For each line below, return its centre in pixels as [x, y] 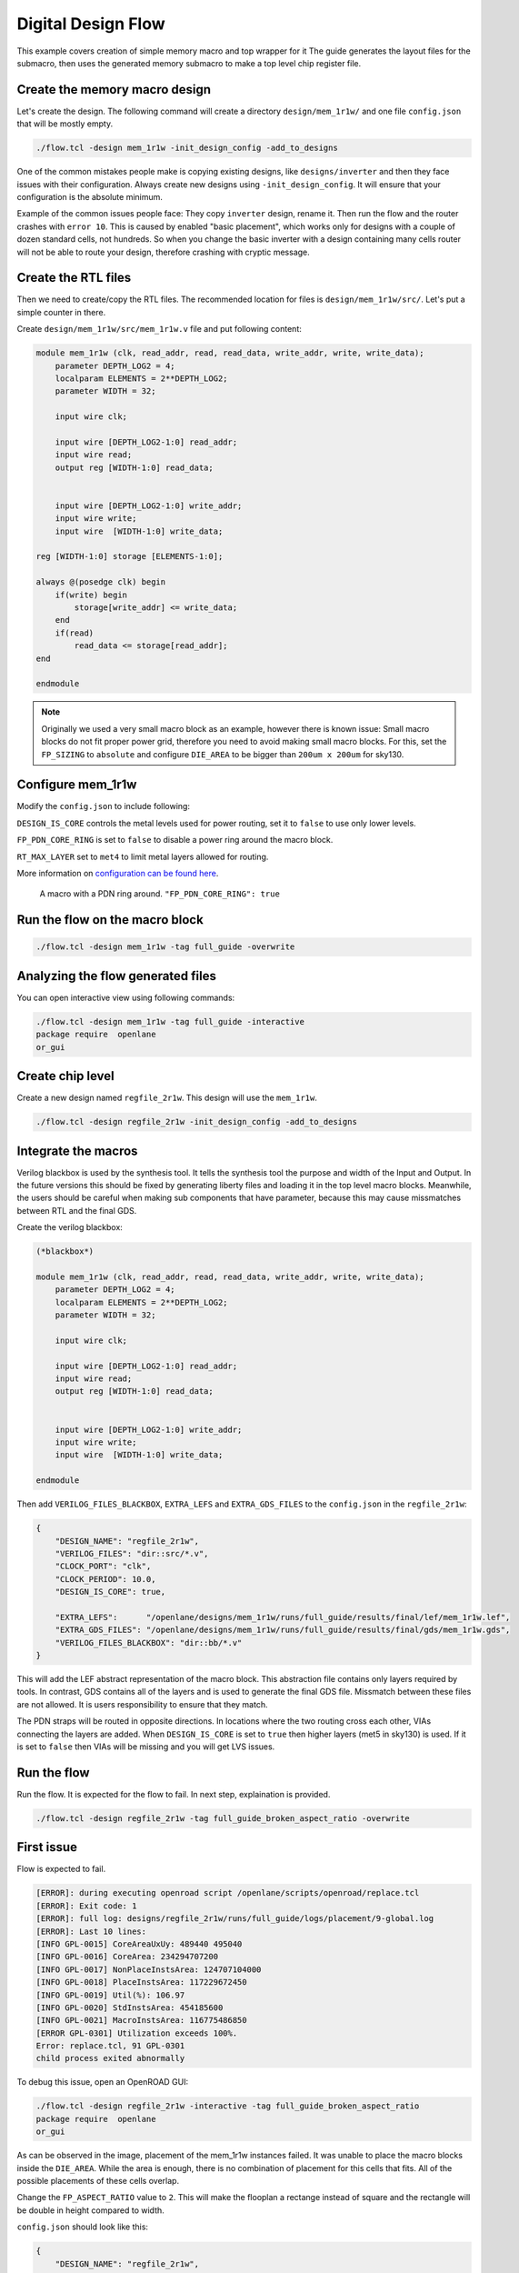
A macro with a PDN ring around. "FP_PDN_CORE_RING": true [160, 894]
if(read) [75, 633]
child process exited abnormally [110, 2058]
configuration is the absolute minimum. [90, 196]
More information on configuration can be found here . [118, 873]
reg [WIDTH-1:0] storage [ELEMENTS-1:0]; [130, 556]
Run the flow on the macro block [110, 920]
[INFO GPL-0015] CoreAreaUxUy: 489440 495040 [139, 1944]
